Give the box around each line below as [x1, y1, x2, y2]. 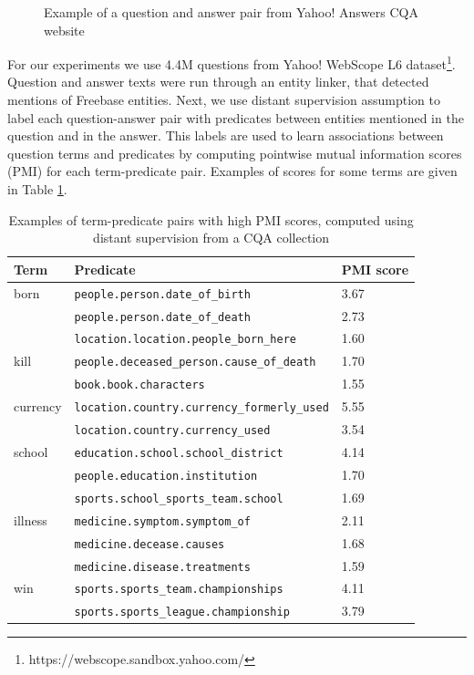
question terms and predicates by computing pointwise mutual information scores [7, 143, 462, 162]
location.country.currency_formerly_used [74, 401, 329, 415]
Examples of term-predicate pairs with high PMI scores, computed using [8, 210, 414, 229]
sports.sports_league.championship [74, 606, 290, 619]
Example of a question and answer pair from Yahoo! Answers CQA [44, 3, 418, 21]
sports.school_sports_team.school [74, 492, 283, 505]
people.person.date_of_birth [74, 287, 251, 301]
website [44, 20, 85, 39]
